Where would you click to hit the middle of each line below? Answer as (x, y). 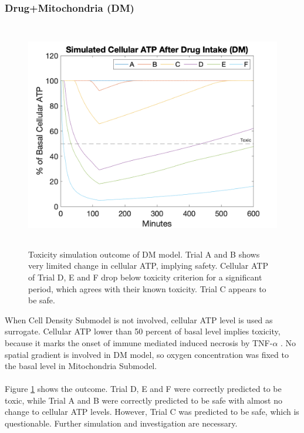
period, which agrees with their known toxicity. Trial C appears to (147, 288)
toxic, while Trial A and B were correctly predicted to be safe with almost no (144, 400)
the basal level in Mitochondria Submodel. (81, 366)
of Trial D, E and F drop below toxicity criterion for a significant (145, 277)
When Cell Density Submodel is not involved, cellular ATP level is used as (139, 319)
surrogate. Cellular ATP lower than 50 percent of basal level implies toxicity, (143, 331)
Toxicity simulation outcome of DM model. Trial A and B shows (144, 254)
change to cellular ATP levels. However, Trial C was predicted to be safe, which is (152, 412)
